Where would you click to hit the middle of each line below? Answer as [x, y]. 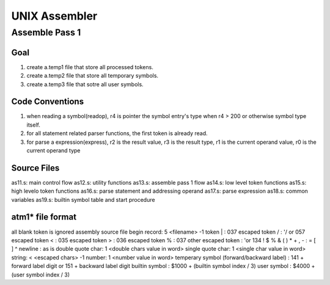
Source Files [35, 168]
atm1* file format [44, 217]
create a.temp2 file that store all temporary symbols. [93, 76]
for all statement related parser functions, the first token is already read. [117, 133]
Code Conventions [48, 102]
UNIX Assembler [54, 16]
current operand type [53, 150]
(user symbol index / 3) [41, 275]
